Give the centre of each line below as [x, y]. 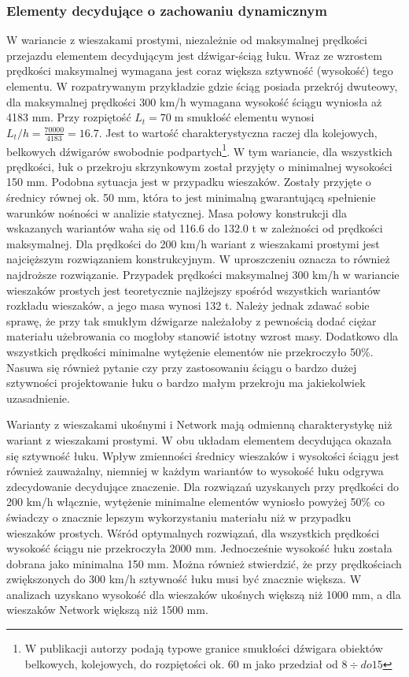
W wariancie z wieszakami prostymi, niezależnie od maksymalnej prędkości [187, 40]
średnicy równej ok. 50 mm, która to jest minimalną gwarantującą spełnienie [191, 197]
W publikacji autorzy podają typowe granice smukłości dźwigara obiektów [204, 648]
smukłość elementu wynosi [251, 117]
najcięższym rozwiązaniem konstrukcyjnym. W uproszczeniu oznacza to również [198, 259]
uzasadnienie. [38, 398]
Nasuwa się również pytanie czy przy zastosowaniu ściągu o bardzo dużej [182, 367]
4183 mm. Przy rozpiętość [69, 117]
